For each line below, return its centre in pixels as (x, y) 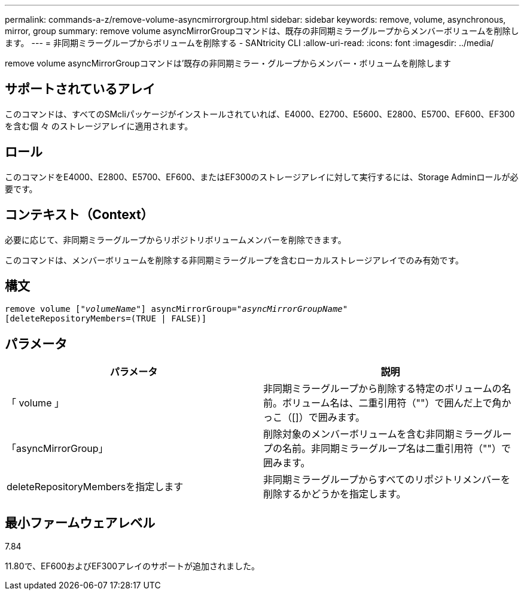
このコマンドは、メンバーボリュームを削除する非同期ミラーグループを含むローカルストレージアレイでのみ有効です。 (234, 260)
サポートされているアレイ (80, 89)
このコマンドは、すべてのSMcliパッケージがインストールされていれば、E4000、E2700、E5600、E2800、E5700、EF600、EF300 (260, 114)
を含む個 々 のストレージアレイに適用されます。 (99, 126)
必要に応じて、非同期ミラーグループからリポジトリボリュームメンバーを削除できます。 (176, 239)
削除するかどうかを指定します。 (335, 494)
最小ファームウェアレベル (80, 523)
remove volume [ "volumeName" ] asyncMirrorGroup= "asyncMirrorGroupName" (176, 309)
